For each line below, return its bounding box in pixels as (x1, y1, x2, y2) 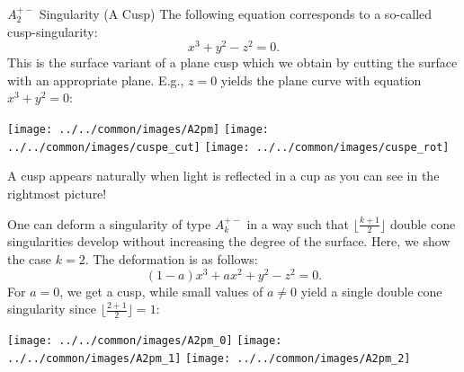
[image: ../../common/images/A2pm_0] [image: (7, 334, 282, 348)
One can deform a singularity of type (7, 214, 211, 233)
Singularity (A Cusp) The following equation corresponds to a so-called (39, 4, 433, 22)
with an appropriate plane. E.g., (7, 70, 184, 89)
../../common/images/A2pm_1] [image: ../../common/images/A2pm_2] (7, 351, 411, 365)
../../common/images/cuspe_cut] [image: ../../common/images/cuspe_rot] (7, 140, 450, 154)
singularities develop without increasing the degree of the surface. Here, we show (7, 232, 451, 251)
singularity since (7, 299, 96, 318)
